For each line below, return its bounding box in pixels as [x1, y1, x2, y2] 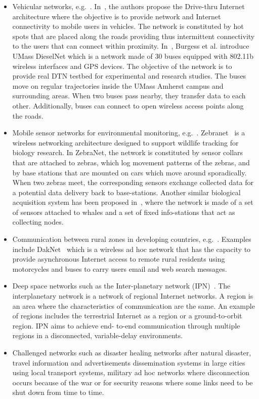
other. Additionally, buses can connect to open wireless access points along [12, 100, 244, 111]
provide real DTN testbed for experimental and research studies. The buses [12, 70, 246, 81]
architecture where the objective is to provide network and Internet [12, 11, 221, 21]
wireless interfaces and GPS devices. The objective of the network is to [12, 60, 232, 71]
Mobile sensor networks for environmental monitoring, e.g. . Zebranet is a [12, 127, 245, 138]
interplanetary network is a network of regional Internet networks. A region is [12, 291, 253, 301]
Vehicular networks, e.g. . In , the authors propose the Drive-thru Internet [12, 1, 245, 11]
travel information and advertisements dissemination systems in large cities [12, 357, 245, 368]
